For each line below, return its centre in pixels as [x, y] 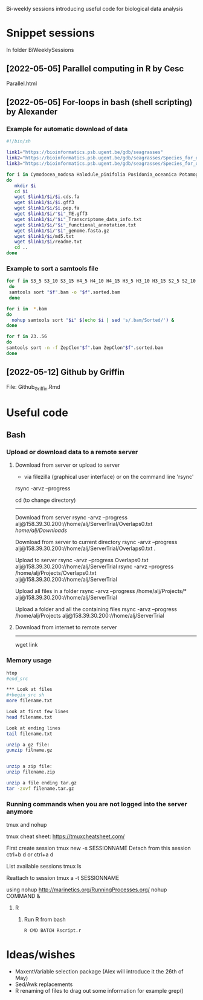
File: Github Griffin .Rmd [33, 387]
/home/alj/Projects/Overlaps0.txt [56, 573]
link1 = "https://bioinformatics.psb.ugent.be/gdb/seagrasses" [85, 152]
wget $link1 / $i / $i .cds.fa [47, 197]
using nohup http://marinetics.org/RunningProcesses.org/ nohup [87, 889]
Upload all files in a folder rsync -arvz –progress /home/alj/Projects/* [101, 591]
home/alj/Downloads [41, 530]
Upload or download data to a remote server [72, 452]
